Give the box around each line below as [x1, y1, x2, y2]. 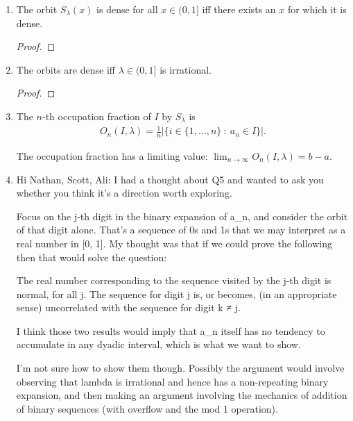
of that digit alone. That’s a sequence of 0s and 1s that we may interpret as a [16, 222, 346, 237]
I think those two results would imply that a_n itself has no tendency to [16, 323, 325, 338]
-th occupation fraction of [42, 108, 151, 123]
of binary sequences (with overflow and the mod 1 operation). [16, 401, 278, 415]
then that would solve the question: [16, 249, 167, 264]
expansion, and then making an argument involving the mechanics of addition [16, 388, 347, 402]
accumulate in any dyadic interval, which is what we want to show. [16, 337, 301, 352]
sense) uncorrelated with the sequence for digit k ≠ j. [16, 300, 241, 315]
